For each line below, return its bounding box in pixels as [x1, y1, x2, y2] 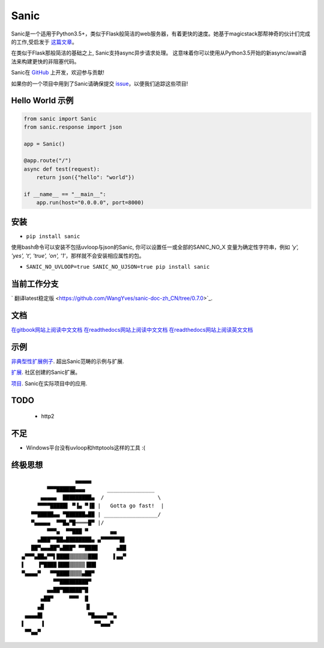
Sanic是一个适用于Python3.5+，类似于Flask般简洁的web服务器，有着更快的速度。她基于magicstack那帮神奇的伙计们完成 [11, 30, 310, 37]
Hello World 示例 [11, 96, 74, 106]
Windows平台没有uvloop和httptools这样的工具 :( [26, 444, 146, 451]
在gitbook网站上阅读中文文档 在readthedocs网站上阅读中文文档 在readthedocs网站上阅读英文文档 [11, 326, 253, 333]
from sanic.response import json [23, 123, 122, 130]
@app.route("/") [23, 157, 72, 164]
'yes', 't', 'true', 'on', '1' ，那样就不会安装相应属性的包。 [11, 252, 145, 259]
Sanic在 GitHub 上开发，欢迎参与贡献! [11, 69, 105, 76]
